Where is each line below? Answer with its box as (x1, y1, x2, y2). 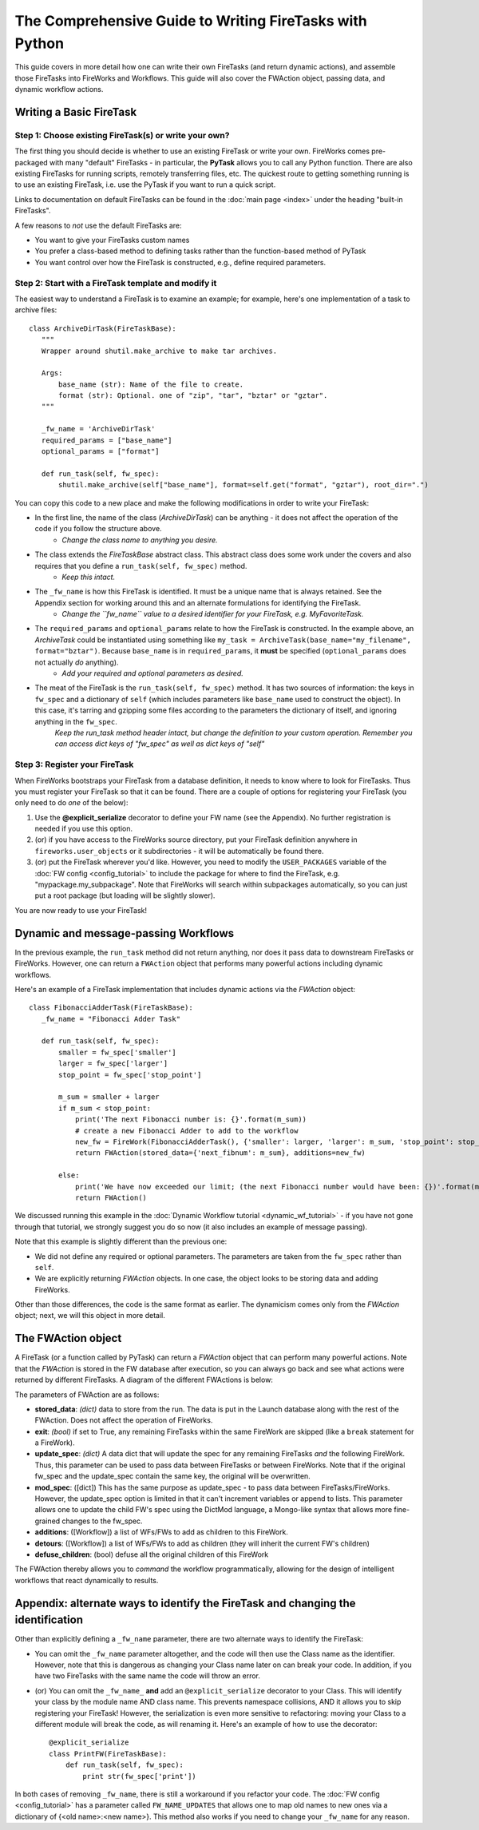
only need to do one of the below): (14, 798, 129, 808)
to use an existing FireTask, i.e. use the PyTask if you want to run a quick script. (14, 180, 276, 189)
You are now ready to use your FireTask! (14, 905, 148, 915)
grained (34, 1516, 61, 1526)
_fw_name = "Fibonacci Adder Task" (41, 1014, 181, 1023)
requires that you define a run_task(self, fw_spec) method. (34, 561, 247, 570)
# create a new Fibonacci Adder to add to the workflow (74, 1126, 299, 1135)
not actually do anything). (34, 657, 119, 667)
